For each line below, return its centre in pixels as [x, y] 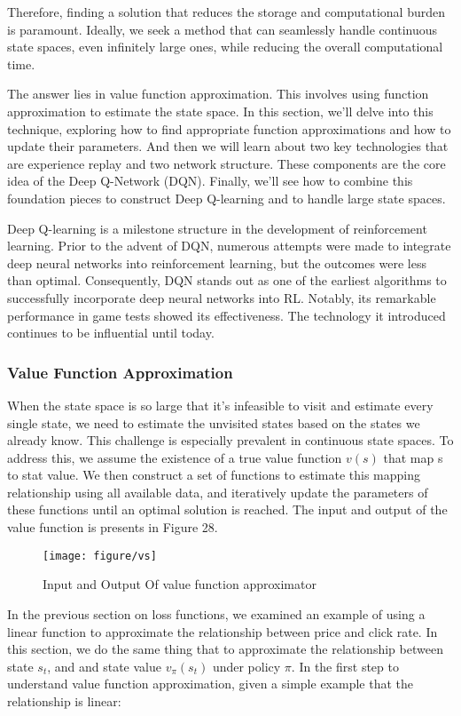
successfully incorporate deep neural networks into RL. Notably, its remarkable [222, 297]
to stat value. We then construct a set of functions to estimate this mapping [214, 475]
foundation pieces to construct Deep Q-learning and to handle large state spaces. [227, 198]
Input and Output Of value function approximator [180, 584]
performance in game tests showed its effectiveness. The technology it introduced [227, 315]
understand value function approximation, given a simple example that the [210, 684]
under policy [246, 666]
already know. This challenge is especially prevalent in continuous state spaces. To [230, 440]
